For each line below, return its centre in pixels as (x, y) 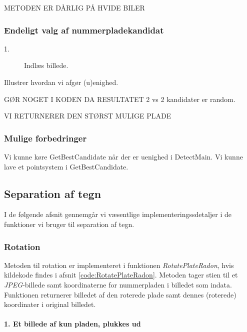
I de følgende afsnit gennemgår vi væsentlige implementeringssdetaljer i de (118, 214)
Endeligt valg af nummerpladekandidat (84, 30)
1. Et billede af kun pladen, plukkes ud (72, 324)
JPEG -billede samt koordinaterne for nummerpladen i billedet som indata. (118, 284)
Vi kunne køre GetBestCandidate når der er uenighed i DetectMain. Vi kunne (123, 156)
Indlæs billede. (46, 65)
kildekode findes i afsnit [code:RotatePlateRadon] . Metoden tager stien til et (121, 275)
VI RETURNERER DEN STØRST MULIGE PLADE (88, 116)
